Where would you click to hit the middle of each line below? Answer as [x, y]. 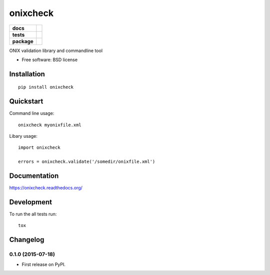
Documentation [34, 176]
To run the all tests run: [33, 214]
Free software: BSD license [49, 60]
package [23, 41]
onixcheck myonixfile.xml [50, 125]
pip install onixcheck [46, 87]
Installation [27, 74]
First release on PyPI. [44, 264]
